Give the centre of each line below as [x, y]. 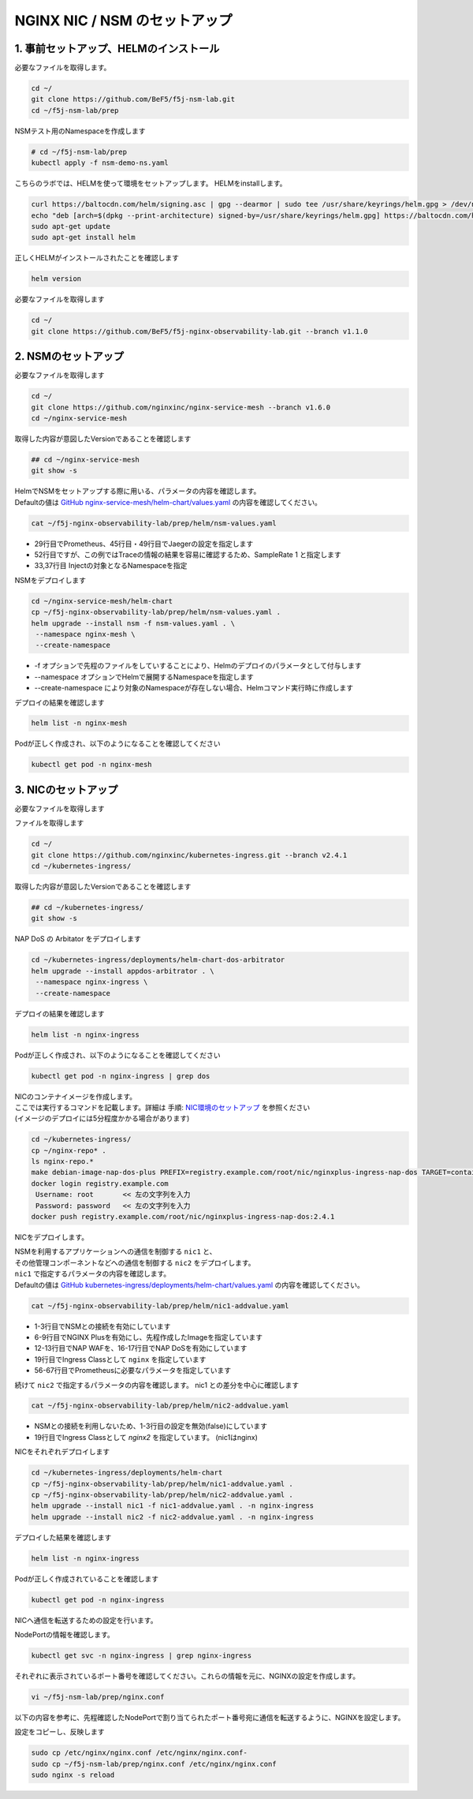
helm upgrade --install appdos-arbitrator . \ [123, 971]
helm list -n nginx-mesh [79, 723]
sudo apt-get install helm [83, 237]
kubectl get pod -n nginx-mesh [92, 765]
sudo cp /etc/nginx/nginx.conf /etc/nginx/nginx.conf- [139, 1753]
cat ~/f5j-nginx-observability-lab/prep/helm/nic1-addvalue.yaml [160, 1305]
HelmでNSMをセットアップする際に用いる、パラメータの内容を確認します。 [138, 491]
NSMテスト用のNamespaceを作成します [80, 131]
